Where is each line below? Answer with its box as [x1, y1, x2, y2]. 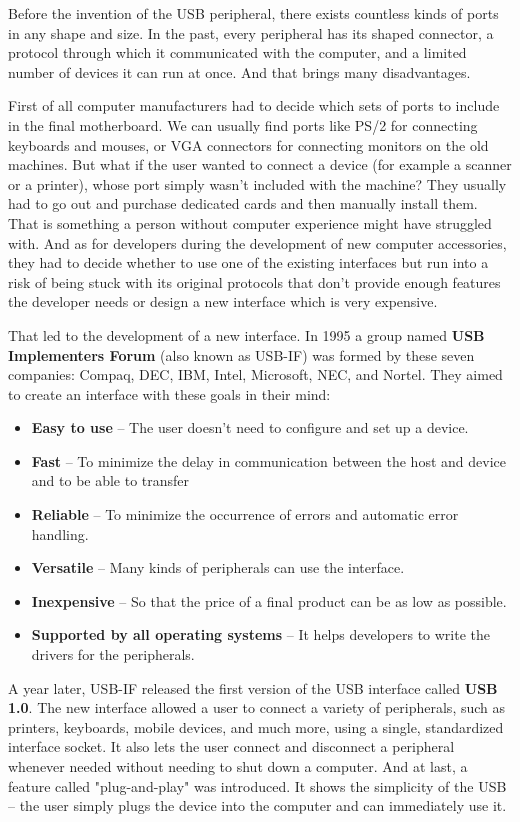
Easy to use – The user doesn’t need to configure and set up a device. [31, 417, 469, 438]
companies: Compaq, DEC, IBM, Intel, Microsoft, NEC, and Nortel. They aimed [8, 364, 503, 385]
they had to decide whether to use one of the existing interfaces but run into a [8, 252, 489, 273]
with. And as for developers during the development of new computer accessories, [8, 232, 507, 253]
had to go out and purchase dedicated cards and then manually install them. [8, 193, 478, 214]
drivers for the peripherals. [31, 644, 195, 665]
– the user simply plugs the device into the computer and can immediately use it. [8, 795, 507, 816]
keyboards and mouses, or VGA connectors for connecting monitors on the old [8, 134, 489, 155]
